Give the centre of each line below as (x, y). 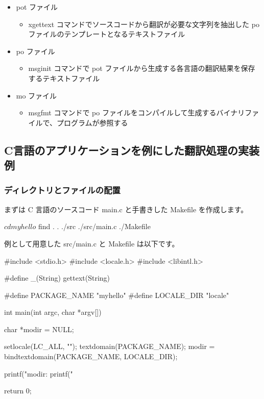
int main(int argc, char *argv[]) (53, 312)
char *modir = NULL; (39, 329)
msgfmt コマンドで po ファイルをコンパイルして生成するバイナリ (137, 113)
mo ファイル (37, 95)
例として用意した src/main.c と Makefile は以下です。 (92, 243)
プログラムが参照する (92, 122)
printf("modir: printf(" (39, 373)
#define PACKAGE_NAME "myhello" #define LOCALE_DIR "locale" (117, 295)
